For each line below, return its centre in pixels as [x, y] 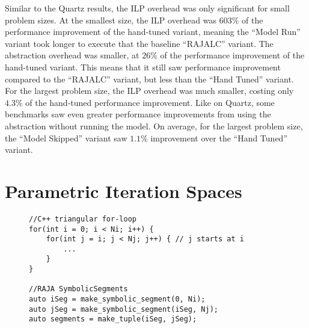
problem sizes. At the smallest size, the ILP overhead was [111, 20]
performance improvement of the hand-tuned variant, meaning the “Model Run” [153, 32]
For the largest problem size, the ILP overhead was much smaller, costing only [149, 91]
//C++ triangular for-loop [83, 219]
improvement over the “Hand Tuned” [219, 138]
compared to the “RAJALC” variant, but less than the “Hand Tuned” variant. [149, 79]
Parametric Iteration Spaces [124, 190]
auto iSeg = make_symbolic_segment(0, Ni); [117, 299]
